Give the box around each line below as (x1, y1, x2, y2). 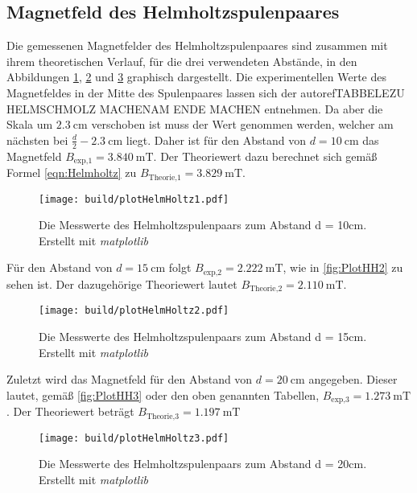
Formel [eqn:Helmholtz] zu (6, 164, 137, 181)
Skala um (6, 116, 53, 133)
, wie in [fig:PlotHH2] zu (283, 259, 403, 276)
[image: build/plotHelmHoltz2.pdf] (39, 305, 229, 317)
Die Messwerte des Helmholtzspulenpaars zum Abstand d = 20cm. (39, 455, 367, 472)
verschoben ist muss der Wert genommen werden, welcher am (91, 116, 394, 133)
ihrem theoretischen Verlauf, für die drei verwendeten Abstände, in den (6, 52, 357, 69)
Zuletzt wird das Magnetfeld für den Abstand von (6, 371, 253, 388)
